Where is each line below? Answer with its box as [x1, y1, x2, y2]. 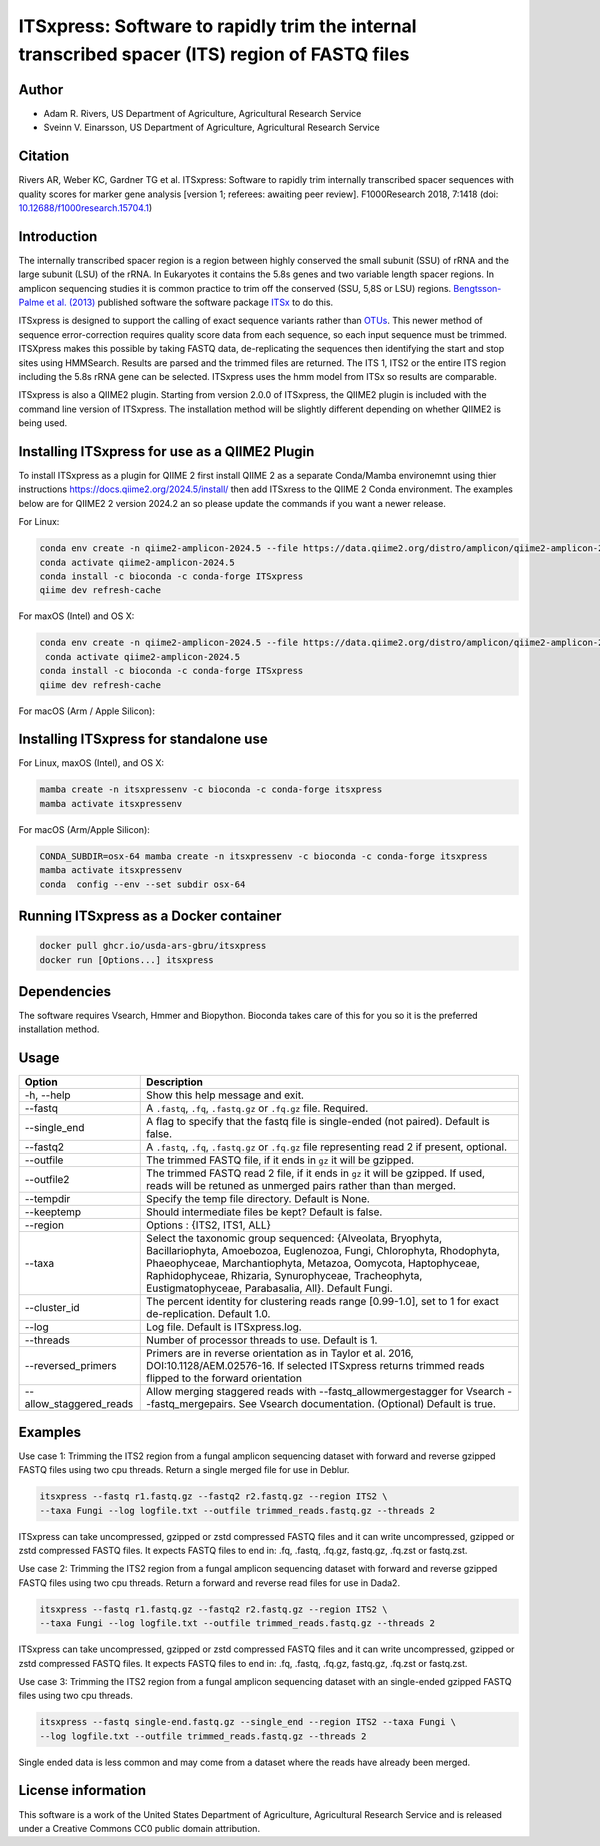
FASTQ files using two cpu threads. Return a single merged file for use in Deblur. [18, 1464, 350, 1476]
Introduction [18, 228, 98, 245]
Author [18, 81, 64, 98]
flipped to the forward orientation [146, 1371, 302, 1385]
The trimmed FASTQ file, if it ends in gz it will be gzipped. [146, 1153, 415, 1167]
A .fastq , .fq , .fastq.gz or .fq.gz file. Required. [146, 1101, 369, 1115]
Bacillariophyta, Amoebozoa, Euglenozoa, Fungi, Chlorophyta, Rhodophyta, [146, 1244, 500, 1258]
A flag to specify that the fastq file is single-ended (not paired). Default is [146, 1115, 490, 1129]
